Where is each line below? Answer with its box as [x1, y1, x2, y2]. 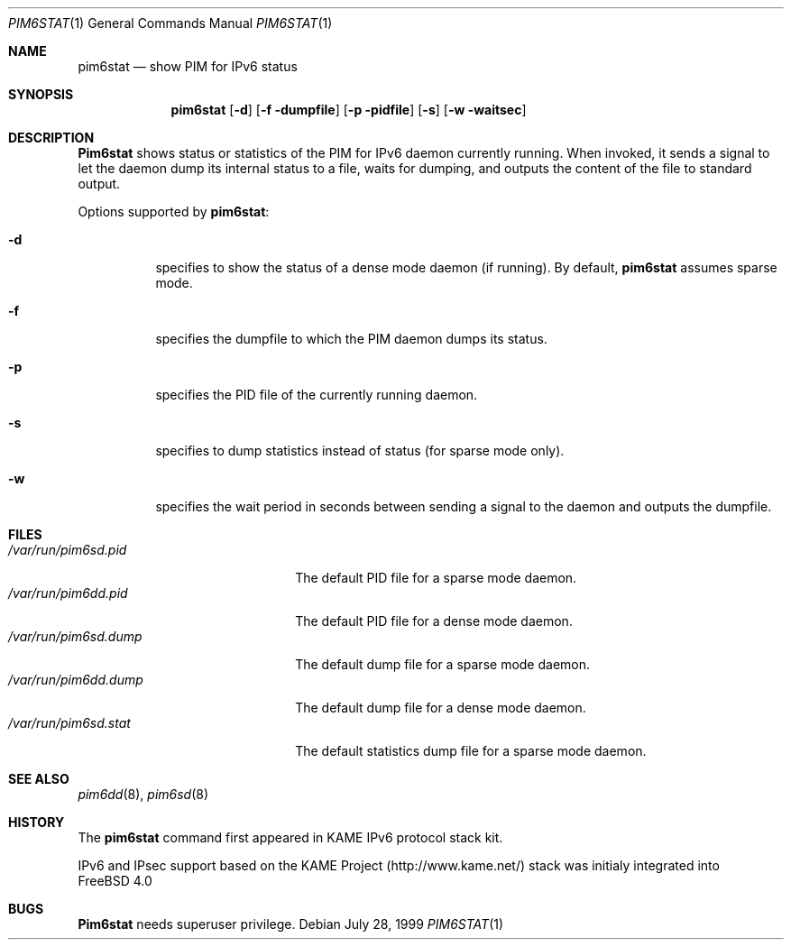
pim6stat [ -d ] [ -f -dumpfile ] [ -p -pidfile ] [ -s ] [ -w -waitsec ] [170, 102, 527, 117]
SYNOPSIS [8, 87, 74, 102]
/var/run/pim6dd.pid [8, 585, 128, 601]
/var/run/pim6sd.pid [8, 542, 127, 557]
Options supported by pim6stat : [78, 204, 270, 219]
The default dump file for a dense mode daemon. [295, 700, 586, 715]
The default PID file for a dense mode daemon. [295, 613, 573, 629]
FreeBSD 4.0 [78, 873, 152, 888]
